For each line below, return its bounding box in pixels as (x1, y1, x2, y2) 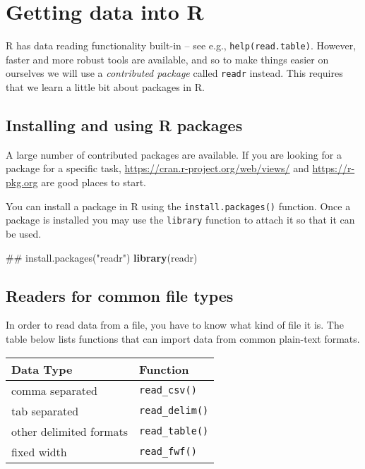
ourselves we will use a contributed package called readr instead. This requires (6, 66, 343, 80)
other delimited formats (11, 422, 128, 439)
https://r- (312, 161, 355, 176)
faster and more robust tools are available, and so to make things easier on (6, 51, 329, 66)
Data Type (11, 360, 73, 377)
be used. (6, 226, 42, 240)
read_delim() (139, 405, 209, 416)
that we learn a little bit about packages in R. (6, 80, 205, 95)
